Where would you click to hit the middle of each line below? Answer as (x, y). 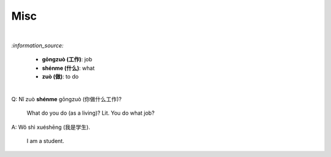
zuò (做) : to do (60, 77)
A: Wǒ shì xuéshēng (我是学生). (51, 127)
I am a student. (45, 141)
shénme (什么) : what (68, 68)
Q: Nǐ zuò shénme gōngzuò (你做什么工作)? (67, 99)
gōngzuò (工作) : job (67, 59)
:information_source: (37, 45)
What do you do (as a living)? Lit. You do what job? (91, 113)
